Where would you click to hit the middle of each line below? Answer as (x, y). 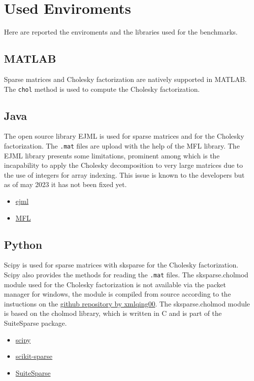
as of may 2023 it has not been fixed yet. (65, 184)
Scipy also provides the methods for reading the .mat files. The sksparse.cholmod (126, 274)
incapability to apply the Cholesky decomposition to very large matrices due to (124, 165)
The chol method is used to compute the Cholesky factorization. (102, 89)
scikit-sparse (34, 356)
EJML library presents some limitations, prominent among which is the (112, 155)
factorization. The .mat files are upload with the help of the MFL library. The (122, 145)
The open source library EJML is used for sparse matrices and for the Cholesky (124, 136)
